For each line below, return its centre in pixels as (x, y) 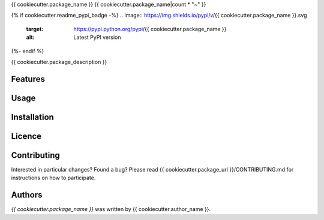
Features (28, 79)
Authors (27, 195)
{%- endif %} (28, 51)
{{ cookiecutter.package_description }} (59, 62)
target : (35, 29)
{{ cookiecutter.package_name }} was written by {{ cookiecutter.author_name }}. (111, 209)
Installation (32, 117)
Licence (26, 136)
